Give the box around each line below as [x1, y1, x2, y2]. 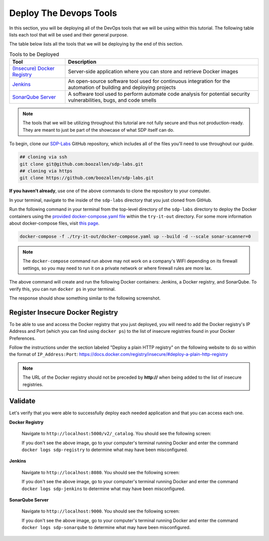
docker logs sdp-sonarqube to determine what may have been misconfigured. [21, 525, 191, 531]
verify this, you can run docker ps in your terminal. [9, 286, 116, 292]
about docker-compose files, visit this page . [9, 220, 100, 226]
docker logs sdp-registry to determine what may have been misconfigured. [21, 447, 188, 453]
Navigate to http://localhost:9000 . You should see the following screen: [21, 508, 180, 514]
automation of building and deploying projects [68, 84, 176, 91]
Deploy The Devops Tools [9, 7, 117, 18]
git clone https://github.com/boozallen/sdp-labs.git [19, 175, 154, 181]
